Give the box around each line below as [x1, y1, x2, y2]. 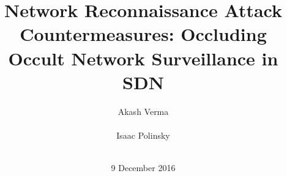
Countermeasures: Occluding [20, 21, 267, 46]
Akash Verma [117, 105, 169, 117]
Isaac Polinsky [116, 128, 170, 141]
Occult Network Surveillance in [8, 45, 278, 70]
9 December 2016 [111, 161, 176, 174]
